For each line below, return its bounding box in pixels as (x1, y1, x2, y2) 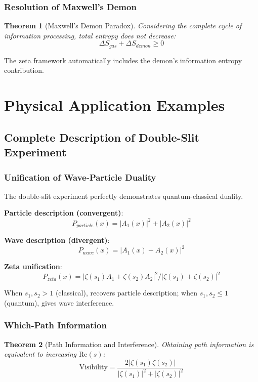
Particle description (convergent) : (4, 207, 123, 218)
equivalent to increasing (4, 349, 76, 359)
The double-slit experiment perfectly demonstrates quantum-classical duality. (4, 190, 243, 201)
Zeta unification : (4, 261, 62, 272)
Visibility (79, 364, 108, 371)
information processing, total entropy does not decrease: (4, 30, 176, 40)
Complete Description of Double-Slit (4, 129, 199, 145)
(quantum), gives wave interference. (4, 297, 114, 308)
